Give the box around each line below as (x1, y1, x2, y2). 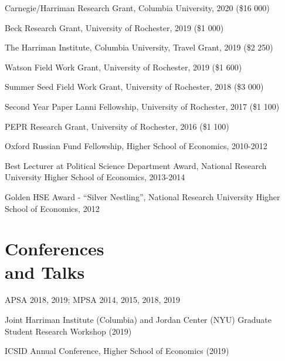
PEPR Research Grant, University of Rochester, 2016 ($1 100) (5, 120, 229, 132)
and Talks (5, 259, 85, 284)
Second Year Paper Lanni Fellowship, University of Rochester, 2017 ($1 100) (5, 100, 280, 112)
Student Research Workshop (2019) (5, 325, 132, 337)
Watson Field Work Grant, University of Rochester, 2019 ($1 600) (5, 60, 242, 73)
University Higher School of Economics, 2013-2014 (5, 171, 185, 183)
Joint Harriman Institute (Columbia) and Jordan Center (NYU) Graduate (5, 313, 272, 326)
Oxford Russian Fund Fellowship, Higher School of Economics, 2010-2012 (5, 140, 267, 152)
